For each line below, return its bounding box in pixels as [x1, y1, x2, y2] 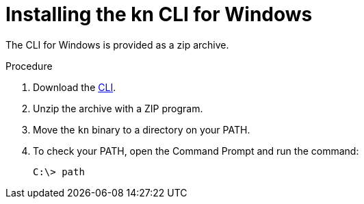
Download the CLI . [33, 81, 116, 93]
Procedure [5, 60, 53, 72]
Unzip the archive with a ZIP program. [33, 102, 203, 114]
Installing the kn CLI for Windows [5, 3, 313, 26]
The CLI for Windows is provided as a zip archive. [5, 38, 229, 51]
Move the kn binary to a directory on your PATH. [33, 123, 250, 136]
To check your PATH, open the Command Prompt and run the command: [33, 144, 359, 157]
